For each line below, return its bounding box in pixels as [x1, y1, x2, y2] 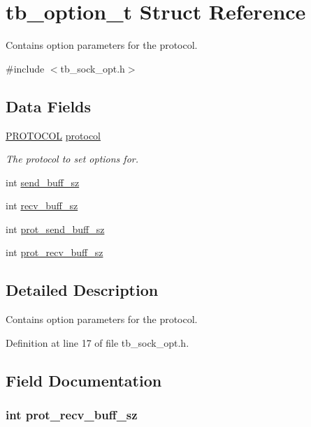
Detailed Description [6, 279, 159, 301]
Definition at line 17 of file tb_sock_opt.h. [6, 335, 189, 350]
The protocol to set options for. [6, 151, 139, 166]
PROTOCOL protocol [6, 128, 101, 142]
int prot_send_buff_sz [6, 221, 105, 236]
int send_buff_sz [6, 174, 80, 189]
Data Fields [6, 95, 92, 117]
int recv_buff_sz [6, 198, 78, 213]
